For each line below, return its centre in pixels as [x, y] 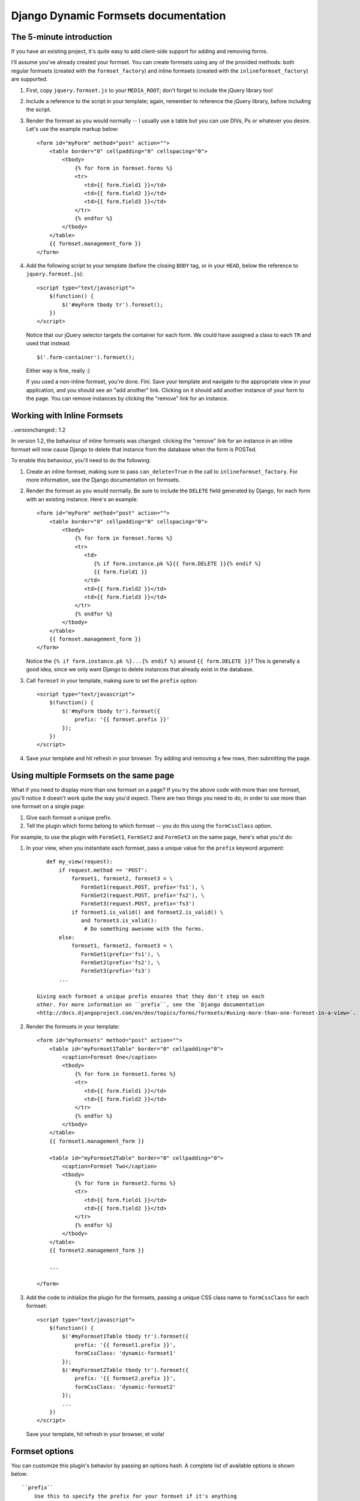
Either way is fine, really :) [58, 370]
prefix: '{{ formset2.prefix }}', [125, 1379]
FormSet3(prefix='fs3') [116, 971]
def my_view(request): [79, 862]
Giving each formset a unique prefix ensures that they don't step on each [151, 996]
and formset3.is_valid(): [119, 921]
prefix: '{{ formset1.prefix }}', [125, 1345]
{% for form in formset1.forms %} [125, 1074]
